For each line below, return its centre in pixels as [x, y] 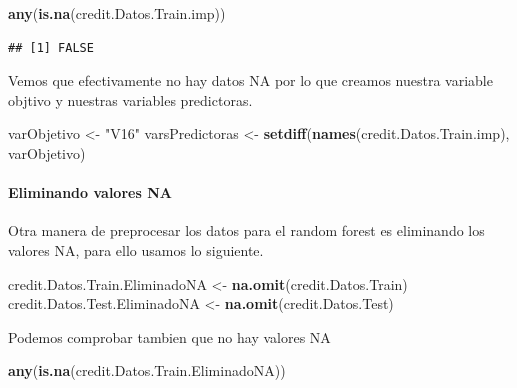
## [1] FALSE [51, 47]
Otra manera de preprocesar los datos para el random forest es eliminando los [246, 230]
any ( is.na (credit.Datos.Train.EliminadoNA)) [147, 370]
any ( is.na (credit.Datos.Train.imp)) [117, 13]
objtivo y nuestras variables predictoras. [130, 99]
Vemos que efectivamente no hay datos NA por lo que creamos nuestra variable [250, 80]
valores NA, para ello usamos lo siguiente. [136, 249]
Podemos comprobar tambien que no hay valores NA [169, 336]
